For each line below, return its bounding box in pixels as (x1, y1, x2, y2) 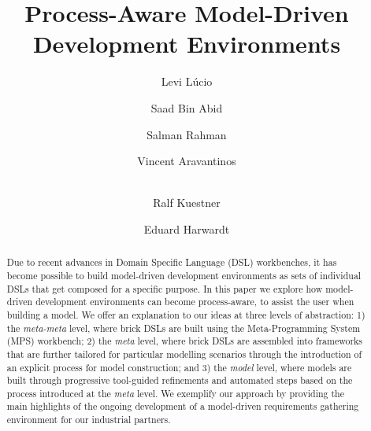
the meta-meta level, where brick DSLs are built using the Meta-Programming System (6, 321, 361, 334)
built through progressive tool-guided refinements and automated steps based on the (6, 374, 353, 387)
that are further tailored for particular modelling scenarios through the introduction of (6, 347, 362, 360)
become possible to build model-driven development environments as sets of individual (6, 268, 362, 282)
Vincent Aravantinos (137, 153, 236, 169)
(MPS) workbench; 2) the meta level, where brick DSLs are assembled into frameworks (6, 334, 363, 348)
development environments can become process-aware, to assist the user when (35, 295, 354, 308)
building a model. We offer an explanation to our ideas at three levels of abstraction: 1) (6, 308, 365, 321)
